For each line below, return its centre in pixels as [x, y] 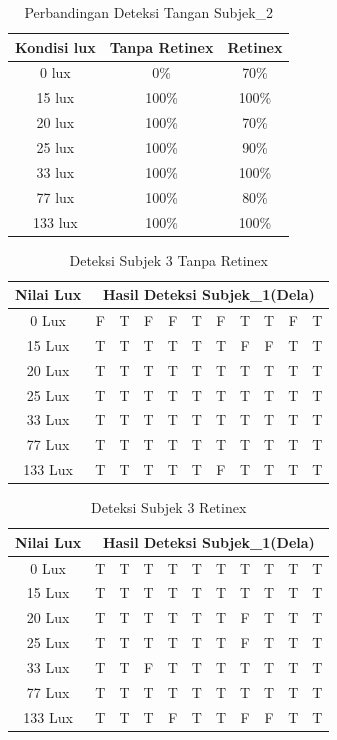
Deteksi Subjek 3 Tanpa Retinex [168, 259]
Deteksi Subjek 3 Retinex [169, 507]
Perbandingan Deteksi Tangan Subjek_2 [149, 12]
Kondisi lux [55, 46]
